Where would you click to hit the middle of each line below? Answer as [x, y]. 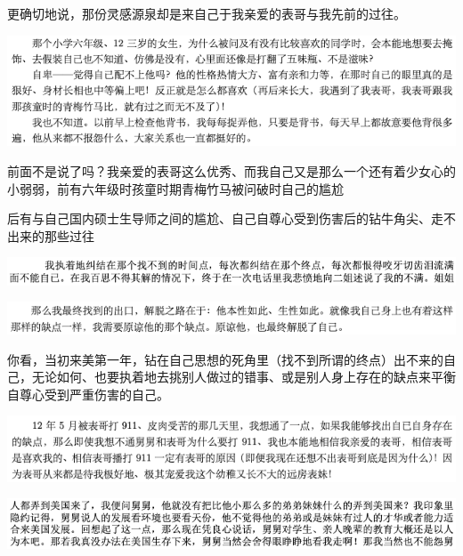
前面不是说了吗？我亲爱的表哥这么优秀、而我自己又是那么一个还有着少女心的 [231, 171]
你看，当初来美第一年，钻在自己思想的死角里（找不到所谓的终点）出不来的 [225, 359]
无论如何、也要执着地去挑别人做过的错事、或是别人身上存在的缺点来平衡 [244, 377]
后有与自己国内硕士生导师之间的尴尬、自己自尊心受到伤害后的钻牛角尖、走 [225, 218]
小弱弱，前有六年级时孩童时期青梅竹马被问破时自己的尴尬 [175, 188]
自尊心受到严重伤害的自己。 [88, 394]
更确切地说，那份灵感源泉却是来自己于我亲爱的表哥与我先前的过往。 [207, 13]
